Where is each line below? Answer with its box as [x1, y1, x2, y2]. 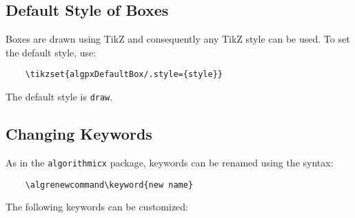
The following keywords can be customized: [6, 199, 189, 214]
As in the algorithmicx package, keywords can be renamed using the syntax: [6, 155, 334, 169]
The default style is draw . [6, 89, 113, 104]
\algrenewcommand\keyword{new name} [25, 179, 194, 190]
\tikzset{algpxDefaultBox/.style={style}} [25, 69, 223, 80]
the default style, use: [6, 45, 97, 59]
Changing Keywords [6, 123, 152, 144]
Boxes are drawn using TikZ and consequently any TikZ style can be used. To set [6, 32, 350, 46]
